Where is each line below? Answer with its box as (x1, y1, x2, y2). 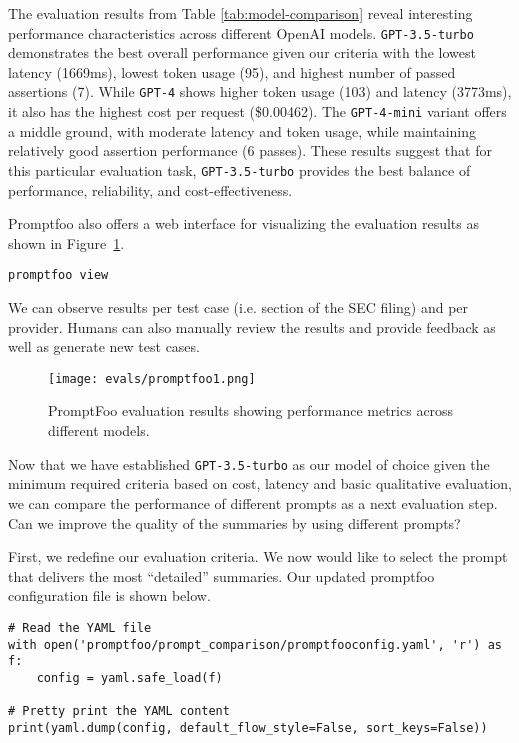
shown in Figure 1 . (8, 232, 125, 253)
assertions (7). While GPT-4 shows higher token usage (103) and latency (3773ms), (8, 81, 512, 102)
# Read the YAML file (8, 620, 152, 635)
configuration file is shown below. (8, 585, 211, 606)
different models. (48, 420, 150, 441)
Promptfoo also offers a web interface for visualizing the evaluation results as (8, 213, 480, 234)
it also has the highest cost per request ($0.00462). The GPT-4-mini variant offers (8, 101, 507, 122)
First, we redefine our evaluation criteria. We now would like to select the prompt (8, 546, 508, 567)
